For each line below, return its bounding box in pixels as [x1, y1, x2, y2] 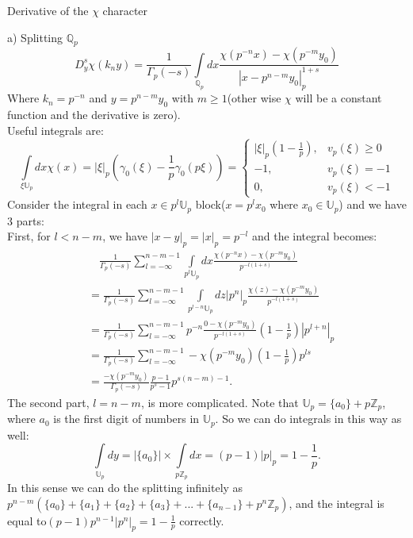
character [102, 2, 148, 18]
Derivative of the [7, 2, 89, 18]
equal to [7, 512, 47, 528]
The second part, [7, 394, 90, 410]
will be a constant [295, 90, 382, 106]
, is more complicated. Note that [140, 394, 299, 410]
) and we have [338, 196, 407, 213]
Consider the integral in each [7, 196, 147, 213]
